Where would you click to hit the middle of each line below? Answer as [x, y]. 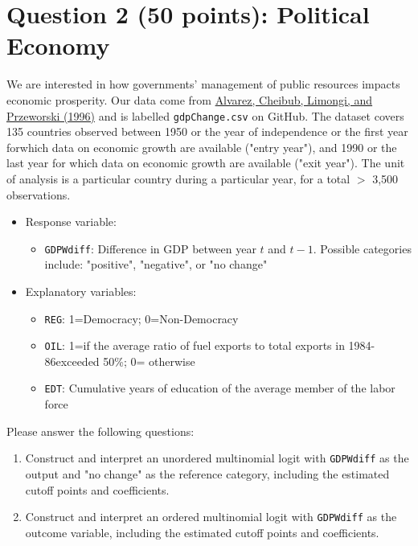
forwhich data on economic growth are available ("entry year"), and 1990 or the [202, 147]
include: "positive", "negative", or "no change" [156, 264]
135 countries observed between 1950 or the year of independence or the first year [207, 131]
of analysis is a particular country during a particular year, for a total [178, 178]
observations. [39, 194]
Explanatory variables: [81, 291]
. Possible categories [362, 248]
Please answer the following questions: [100, 431]
